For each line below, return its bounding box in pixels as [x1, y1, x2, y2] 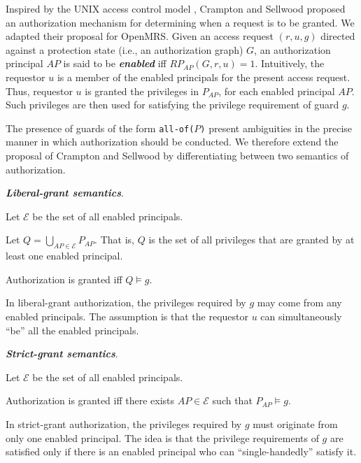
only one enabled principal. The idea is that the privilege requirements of [6, 430, 319, 445]
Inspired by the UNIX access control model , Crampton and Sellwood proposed [6, 1, 346, 15]
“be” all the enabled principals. [6, 322, 139, 337]
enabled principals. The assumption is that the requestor [6, 308, 249, 323]
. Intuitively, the [255, 56, 325, 71]
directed [320, 29, 355, 43]
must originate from [253, 416, 338, 431]
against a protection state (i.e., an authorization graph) [6, 42, 243, 57]
